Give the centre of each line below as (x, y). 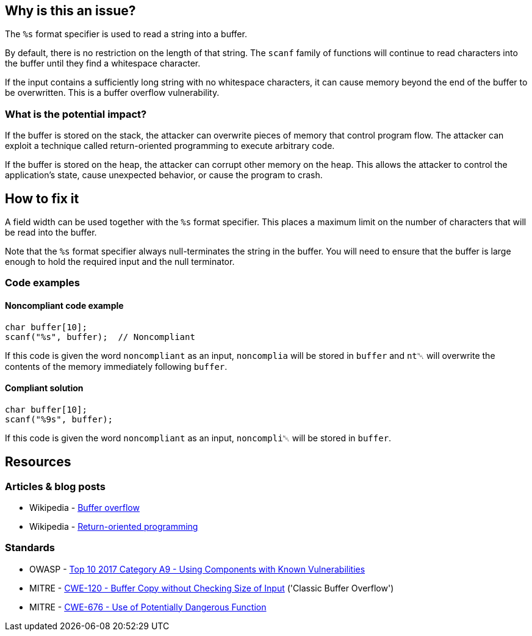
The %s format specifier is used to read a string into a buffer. (126, 34)
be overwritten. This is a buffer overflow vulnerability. (112, 93)
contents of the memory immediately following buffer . (116, 366)
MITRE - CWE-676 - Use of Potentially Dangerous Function (148, 607)
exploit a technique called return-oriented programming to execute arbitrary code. (170, 146)
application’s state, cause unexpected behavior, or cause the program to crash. (164, 175)
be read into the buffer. (51, 233)
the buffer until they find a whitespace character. (103, 63)
